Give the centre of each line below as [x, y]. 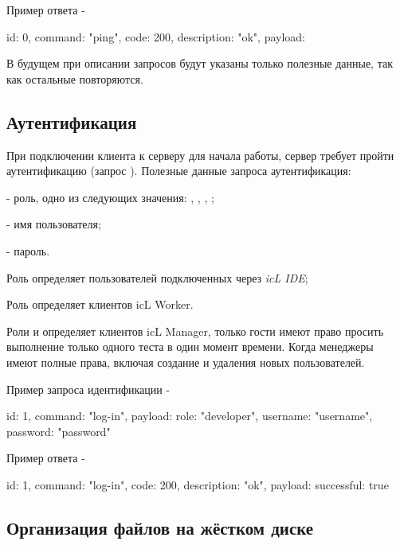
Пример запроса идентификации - [88, 389]
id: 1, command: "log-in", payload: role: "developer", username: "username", [190, 416]
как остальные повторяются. [75, 78]
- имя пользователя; [54, 224]
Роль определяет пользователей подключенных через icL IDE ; [157, 277]
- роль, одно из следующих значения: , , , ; [110, 197]
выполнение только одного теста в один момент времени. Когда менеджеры [190, 346]
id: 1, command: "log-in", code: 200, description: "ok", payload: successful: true [198, 484]
